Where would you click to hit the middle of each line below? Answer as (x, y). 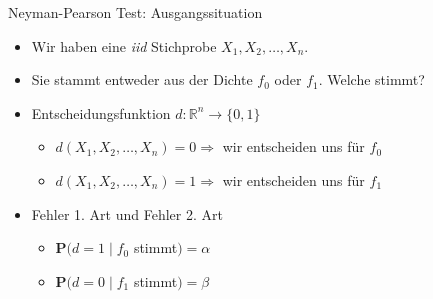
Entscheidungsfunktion (101, 112)
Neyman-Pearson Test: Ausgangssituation (135, 12)
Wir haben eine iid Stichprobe (124, 45)
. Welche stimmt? (371, 79)
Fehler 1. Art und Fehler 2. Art (127, 213)
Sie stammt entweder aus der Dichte (142, 79)
